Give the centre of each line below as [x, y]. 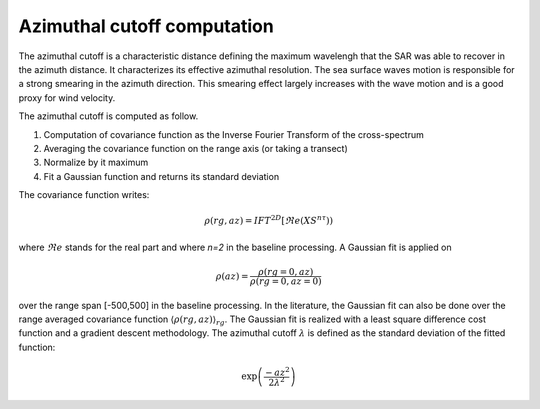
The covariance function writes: [84, 195]
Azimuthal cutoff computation [146, 26]
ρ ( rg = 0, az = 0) [286, 281]
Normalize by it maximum [96, 162]
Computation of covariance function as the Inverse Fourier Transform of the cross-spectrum [234, 134]
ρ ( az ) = [232, 276]
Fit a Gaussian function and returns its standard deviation [161, 176]
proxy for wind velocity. [67, 97]
